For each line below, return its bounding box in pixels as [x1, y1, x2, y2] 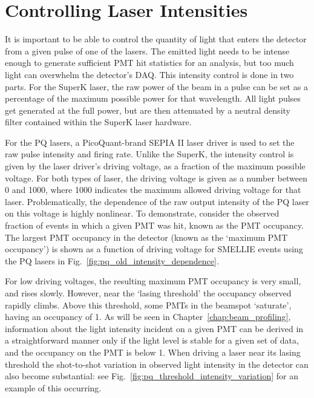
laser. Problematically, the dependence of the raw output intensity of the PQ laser [5, 195, 309, 207]
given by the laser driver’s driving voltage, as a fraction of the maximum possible [5, 160, 306, 172]
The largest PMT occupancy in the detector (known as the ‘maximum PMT [5, 230, 288, 243]
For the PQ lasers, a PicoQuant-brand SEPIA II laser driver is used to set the [5, 135, 295, 148]
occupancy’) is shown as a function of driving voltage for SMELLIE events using [5, 243, 303, 255]
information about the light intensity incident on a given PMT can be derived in [5, 322, 304, 334]
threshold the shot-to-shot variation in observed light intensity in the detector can [5, 357, 309, 370]
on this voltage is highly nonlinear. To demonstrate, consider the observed [5, 207, 280, 220]
